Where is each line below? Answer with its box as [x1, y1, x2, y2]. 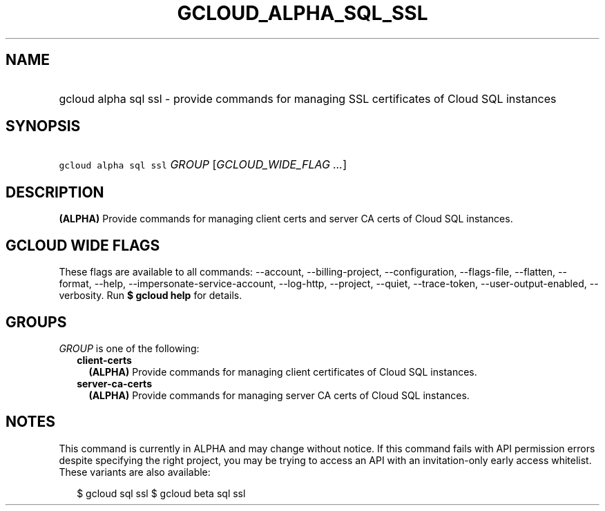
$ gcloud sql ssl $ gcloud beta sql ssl [77, 487, 246, 499]
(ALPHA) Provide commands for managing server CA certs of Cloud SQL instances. [88, 389, 470, 401]
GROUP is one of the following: [59, 342, 200, 354]
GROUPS [6, 313, 67, 331]
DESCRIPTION [6, 183, 104, 201]
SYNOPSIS [6, 117, 81, 135]
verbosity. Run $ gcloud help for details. [59, 289, 242, 302]
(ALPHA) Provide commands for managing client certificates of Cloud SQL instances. [88, 365, 477, 378]
